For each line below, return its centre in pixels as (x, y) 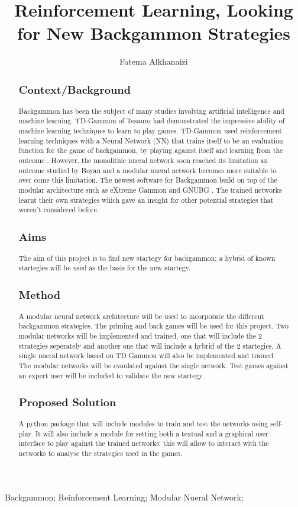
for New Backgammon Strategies (154, 33)
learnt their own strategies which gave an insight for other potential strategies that (146, 200)
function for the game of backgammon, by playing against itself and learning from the (151, 150)
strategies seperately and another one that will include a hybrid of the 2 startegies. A (150, 345)
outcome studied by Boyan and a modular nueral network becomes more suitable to (148, 170)
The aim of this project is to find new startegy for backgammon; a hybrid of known (147, 258)
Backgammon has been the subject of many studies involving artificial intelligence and (151, 111)
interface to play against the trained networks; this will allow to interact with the (144, 443)
